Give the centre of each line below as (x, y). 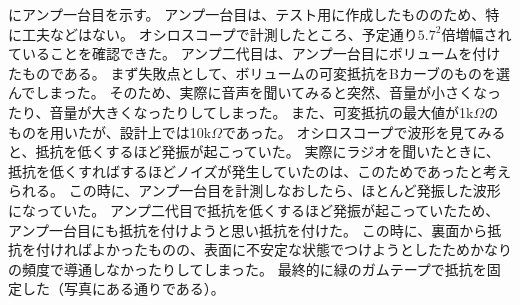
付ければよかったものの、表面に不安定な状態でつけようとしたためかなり (273, 249)
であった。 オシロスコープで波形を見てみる (363, 131)
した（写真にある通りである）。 (123, 288)
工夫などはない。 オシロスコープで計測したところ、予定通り (219, 33)
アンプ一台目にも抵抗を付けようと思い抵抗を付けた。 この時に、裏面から (248, 229)
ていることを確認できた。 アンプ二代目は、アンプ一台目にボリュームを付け (254, 53)
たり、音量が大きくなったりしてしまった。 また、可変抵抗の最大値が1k (241, 111)
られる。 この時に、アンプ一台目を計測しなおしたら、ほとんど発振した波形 (254, 190)
